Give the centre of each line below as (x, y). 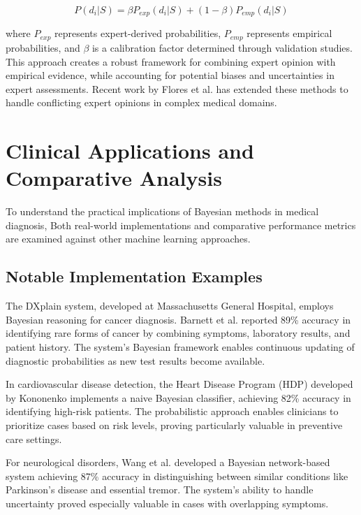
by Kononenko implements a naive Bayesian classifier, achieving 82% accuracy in (178, 397)
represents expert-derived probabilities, (138, 33)
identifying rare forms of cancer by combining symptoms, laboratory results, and (178, 333)
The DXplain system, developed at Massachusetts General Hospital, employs (170, 306)
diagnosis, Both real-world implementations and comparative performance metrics (181, 225)
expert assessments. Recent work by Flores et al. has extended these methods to (177, 88)
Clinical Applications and (130, 151)
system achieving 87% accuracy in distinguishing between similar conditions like (177, 476)
